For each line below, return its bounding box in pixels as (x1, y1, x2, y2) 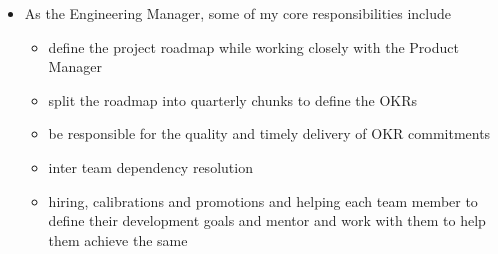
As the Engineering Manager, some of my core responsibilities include (24, 3, 451, 23)
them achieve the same (48, 229, 188, 250)
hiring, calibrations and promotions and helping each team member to (48, 190, 478, 211)
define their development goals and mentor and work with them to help (48, 210, 486, 231)
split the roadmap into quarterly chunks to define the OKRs (48, 89, 418, 110)
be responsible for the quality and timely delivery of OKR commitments (48, 123, 491, 144)
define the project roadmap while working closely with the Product (48, 36, 459, 57)
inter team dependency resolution (48, 156, 253, 177)
